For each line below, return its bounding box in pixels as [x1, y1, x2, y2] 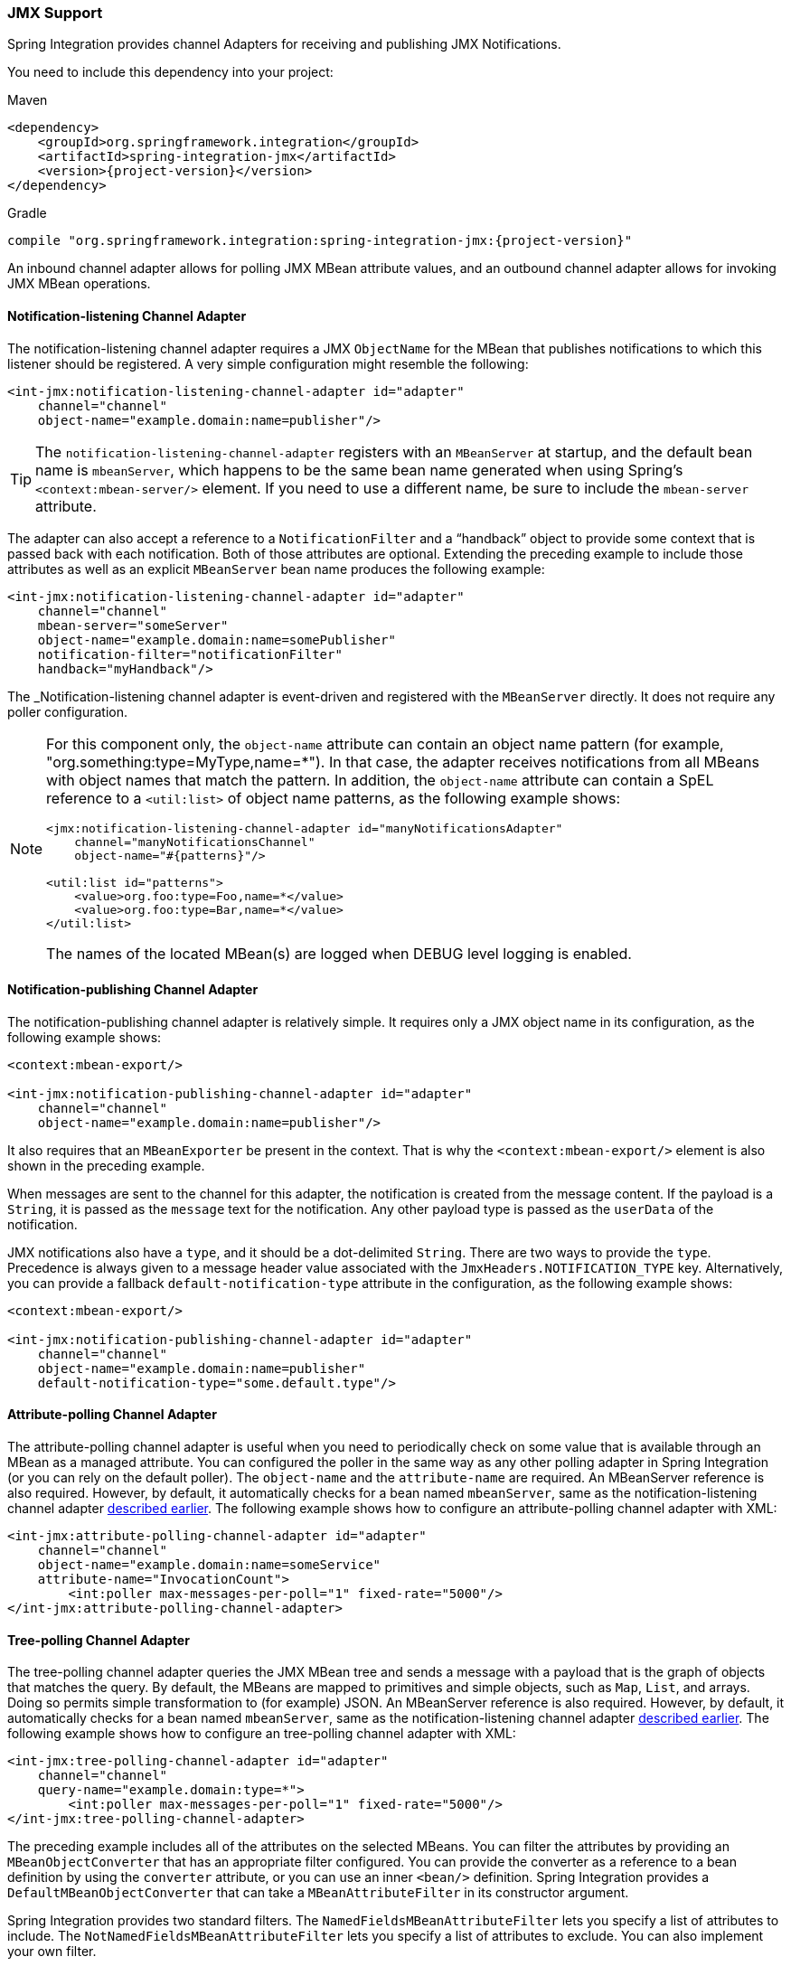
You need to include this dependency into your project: [7, 64, 334, 80]
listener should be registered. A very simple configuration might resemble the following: [7, 355, 529, 372]
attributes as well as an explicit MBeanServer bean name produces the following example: [7, 560, 545, 577]
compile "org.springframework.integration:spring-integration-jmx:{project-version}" [7, 233, 633, 249]
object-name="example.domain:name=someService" [37, 1557, 381, 1573]
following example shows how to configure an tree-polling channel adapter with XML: [7, 1726, 516, 1742]
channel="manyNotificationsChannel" [74, 834, 315, 849]
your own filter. [7, 1943, 97, 1960]
